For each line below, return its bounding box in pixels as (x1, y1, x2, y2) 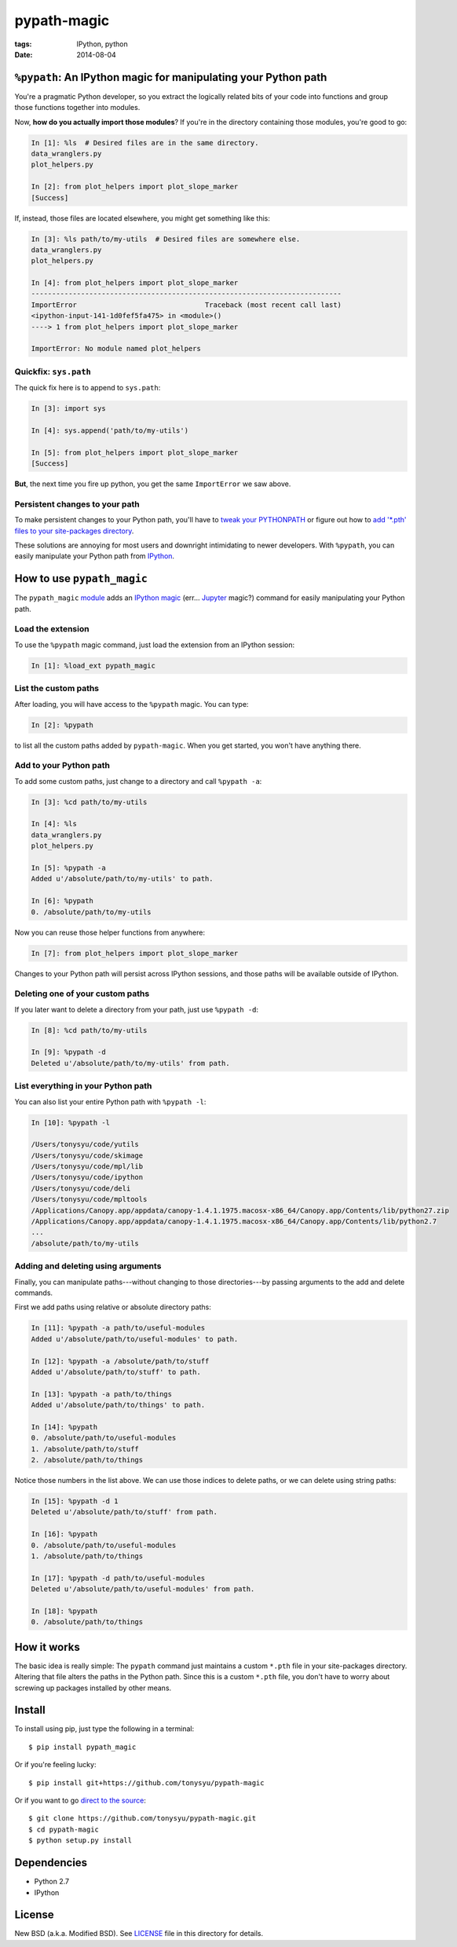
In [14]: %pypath (31, 1422, 98, 1431)
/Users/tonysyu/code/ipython (31, 1173, 144, 1182)
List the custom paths (14, 683, 100, 694)
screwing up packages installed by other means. (14, 1683, 172, 1693)
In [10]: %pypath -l (31, 1118, 110, 1127)
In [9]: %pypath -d (31, 1048, 106, 1056)
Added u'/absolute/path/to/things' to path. (31, 1400, 206, 1410)
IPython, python (76, 39, 129, 49)
